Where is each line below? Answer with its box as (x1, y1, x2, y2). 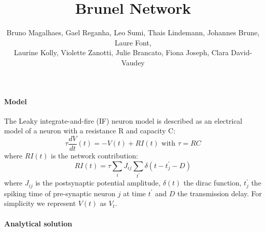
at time (123, 188, 146, 198)
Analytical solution (4, 218, 72, 228)
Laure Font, (115, 37, 151, 48)
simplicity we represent (4, 198, 76, 208)
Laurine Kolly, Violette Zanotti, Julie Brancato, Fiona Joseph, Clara (14, 47, 229, 58)
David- (231, 47, 252, 58)
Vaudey (121, 57, 145, 67)
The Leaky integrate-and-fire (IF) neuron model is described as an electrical (4, 115, 242, 126)
